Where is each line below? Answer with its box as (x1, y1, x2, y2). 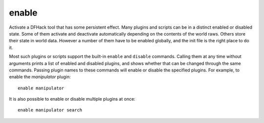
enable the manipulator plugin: (9, 74, 71, 80)
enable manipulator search (18, 107, 83, 113)
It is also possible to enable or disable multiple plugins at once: (9, 96, 135, 102)
